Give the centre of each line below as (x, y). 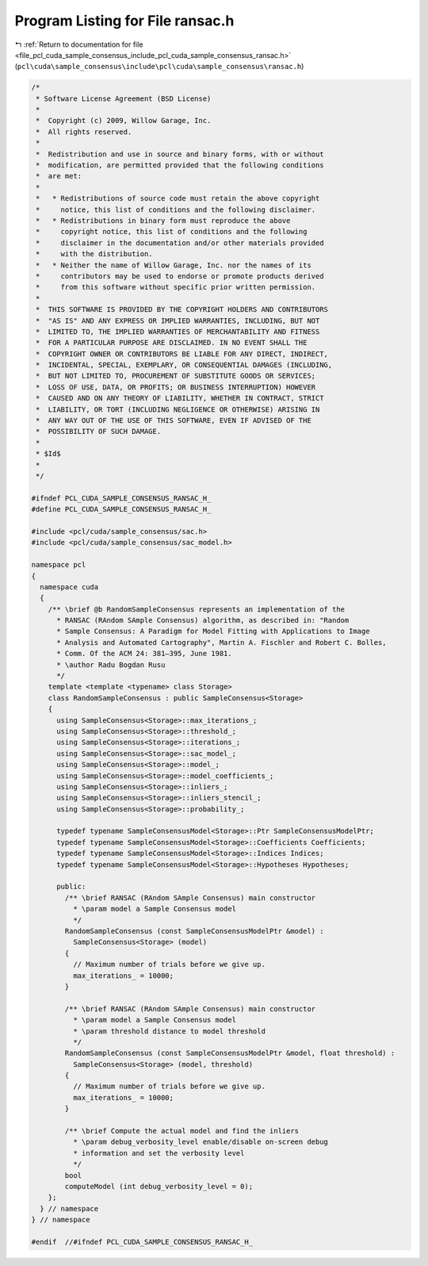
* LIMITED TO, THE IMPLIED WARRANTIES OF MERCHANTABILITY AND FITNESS (178, 332)
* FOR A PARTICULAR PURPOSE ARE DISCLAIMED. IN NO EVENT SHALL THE (172, 343)
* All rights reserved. (84, 132)
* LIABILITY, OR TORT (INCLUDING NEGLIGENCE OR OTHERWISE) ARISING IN (178, 409)
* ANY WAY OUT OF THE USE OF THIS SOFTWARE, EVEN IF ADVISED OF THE (174, 421)
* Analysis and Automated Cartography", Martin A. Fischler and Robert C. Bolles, (222, 642)
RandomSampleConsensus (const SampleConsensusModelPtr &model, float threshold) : (230, 1053)
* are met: (59, 176)
